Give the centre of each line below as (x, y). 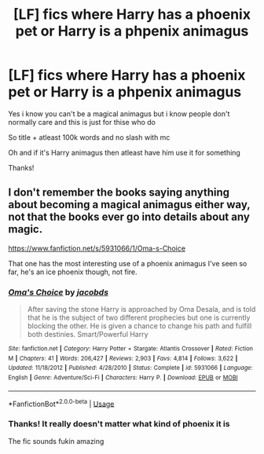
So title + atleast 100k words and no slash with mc (89, 137)
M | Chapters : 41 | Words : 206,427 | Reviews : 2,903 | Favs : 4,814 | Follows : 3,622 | (123, 358)
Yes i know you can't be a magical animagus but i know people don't (119, 113)
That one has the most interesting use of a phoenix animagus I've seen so (128, 263)
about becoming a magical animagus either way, (129, 205)
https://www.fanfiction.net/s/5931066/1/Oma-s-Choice (97, 248)
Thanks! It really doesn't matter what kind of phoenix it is (119, 424)
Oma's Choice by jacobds (58, 292)
